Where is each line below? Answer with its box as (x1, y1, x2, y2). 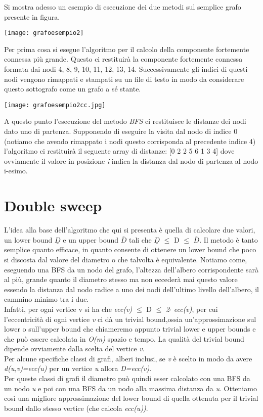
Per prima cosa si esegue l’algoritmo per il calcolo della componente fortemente (4, 43, 249, 54)
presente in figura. (4, 11, 60, 22)
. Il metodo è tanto (199, 234, 258, 245)
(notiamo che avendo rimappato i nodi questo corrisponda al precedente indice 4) (4, 135, 256, 146)
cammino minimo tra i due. (4, 294, 89, 304)
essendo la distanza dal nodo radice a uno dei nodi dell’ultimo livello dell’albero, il (4, 284, 259, 294)
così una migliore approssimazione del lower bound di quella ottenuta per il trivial (4, 393, 258, 403)
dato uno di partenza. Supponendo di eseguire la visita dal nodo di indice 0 (4, 126, 238, 136)
